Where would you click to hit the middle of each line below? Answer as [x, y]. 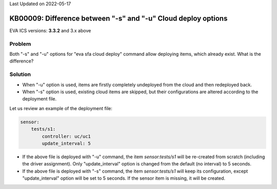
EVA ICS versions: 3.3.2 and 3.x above [50, 30]
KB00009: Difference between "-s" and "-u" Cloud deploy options [118, 18]
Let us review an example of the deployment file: [61, 108]
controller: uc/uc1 [66, 136]
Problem [20, 44]
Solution [20, 74]
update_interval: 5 [66, 143]
